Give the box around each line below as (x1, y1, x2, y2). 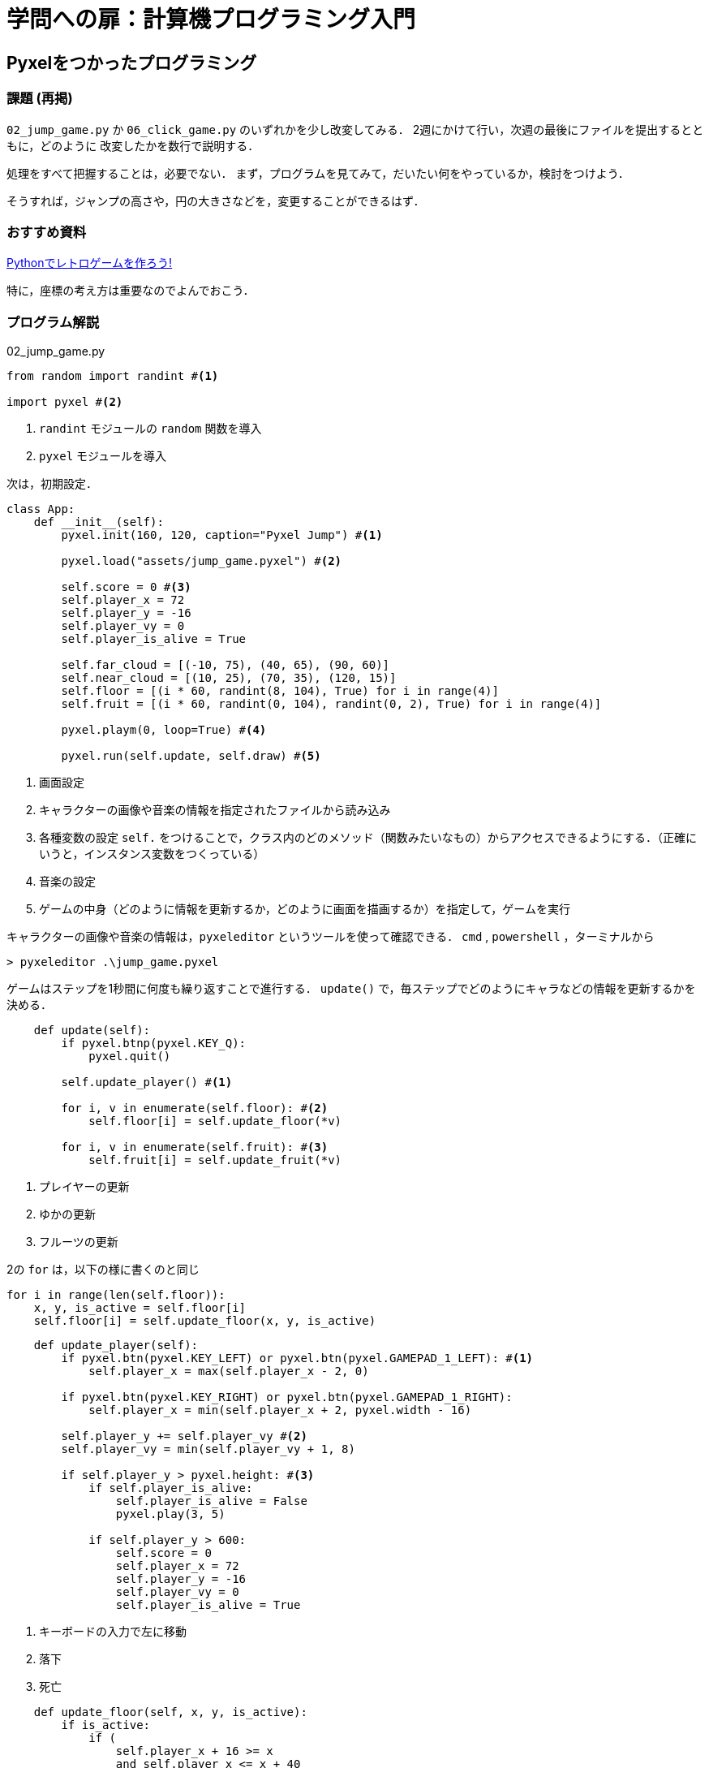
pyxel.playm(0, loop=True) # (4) (61, 723, 267, 737)
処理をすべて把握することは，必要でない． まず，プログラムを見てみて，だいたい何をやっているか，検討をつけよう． (6, 166, 630, 180)
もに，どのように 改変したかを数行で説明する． (6, 138, 260, 153)
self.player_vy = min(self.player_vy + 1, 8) (61, 1442, 355, 1456)
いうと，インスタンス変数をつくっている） (39, 847, 265, 861)
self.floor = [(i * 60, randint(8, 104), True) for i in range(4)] (61, 684, 499, 698)
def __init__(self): (33, 515, 164, 529)
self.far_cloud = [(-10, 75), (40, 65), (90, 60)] (61, 658, 390, 672)
